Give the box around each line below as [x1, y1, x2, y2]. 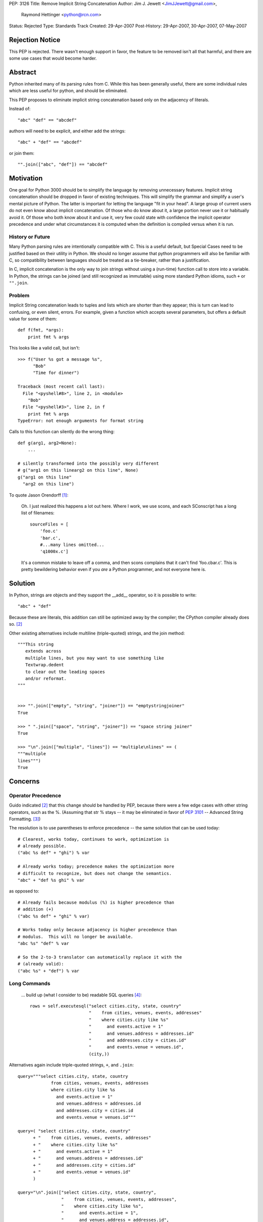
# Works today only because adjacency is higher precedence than [18, 927, 177, 933]
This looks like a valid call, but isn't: [9, 345, 80, 351]
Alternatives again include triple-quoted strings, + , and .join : [9, 1062, 134, 1068]
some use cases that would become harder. [9, 55, 97, 61]
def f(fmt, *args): [18, 327, 64, 333]
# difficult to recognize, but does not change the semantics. [18, 871, 172, 876]
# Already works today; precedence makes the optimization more [18, 864, 175, 870]
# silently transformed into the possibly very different [18, 461, 159, 466]
